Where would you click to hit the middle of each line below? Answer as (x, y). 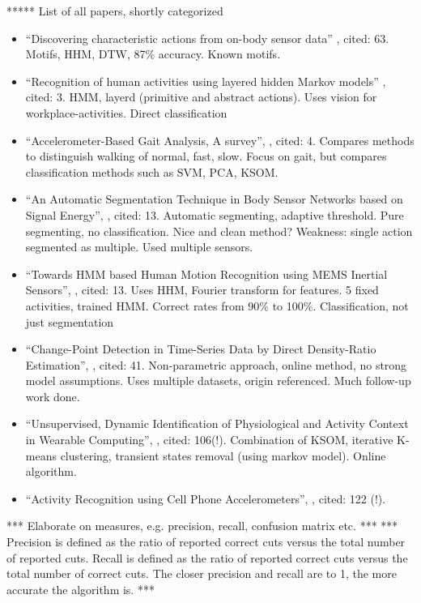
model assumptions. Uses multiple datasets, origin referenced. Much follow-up (218, 381)
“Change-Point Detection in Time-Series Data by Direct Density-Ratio (201, 349)
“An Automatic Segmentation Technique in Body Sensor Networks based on (214, 199)
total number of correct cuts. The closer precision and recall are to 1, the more (202, 573)
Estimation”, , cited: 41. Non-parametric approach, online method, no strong (216, 364)
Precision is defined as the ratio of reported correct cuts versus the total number (206, 542)
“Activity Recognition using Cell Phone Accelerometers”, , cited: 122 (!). (206, 498)
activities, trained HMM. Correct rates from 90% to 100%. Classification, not (217, 305)
